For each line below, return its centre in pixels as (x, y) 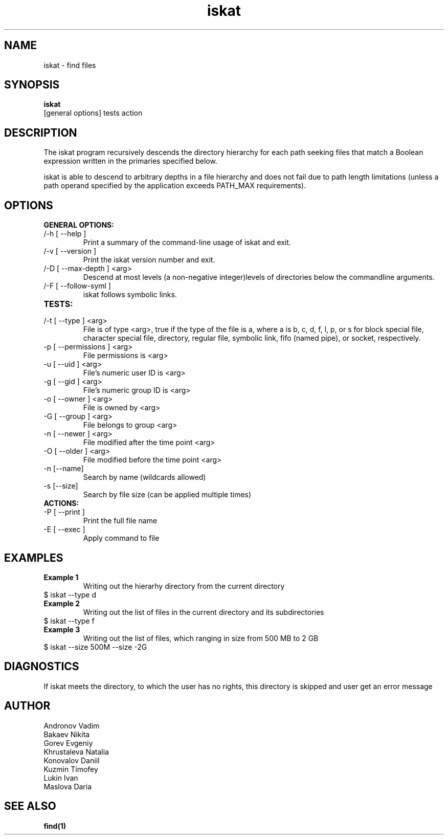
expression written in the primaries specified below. (130, 161)
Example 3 (62, 629)
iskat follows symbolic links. (130, 295)
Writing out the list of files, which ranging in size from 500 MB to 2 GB (201, 638)
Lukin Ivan (61, 778)
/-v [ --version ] (70, 251)
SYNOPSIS (32, 85)
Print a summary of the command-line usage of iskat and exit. (187, 242)
